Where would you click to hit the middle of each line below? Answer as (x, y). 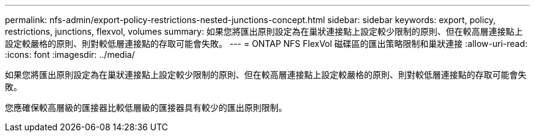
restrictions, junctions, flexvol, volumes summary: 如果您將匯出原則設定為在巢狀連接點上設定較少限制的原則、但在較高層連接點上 (264, 31)
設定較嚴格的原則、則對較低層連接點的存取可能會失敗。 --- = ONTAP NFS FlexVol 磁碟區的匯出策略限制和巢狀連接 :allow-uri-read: (266, 44)
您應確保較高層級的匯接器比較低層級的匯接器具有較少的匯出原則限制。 (146, 107)
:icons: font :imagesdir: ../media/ (70, 54)
